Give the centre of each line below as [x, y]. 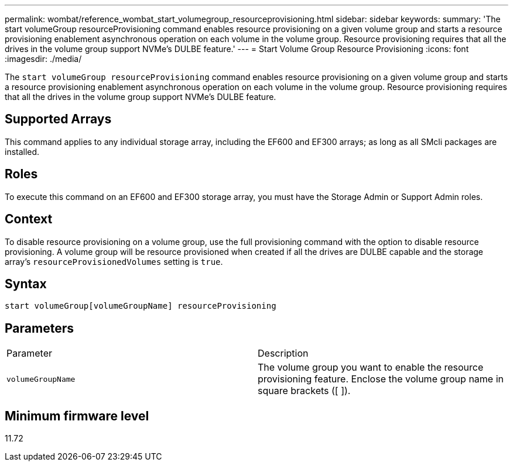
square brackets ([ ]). [304, 391]
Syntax [26, 284]
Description [283, 353]
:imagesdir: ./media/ [43, 59]
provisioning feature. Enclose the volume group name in [381, 379]
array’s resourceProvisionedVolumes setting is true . [114, 261]
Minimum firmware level [77, 416]
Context [29, 219]
